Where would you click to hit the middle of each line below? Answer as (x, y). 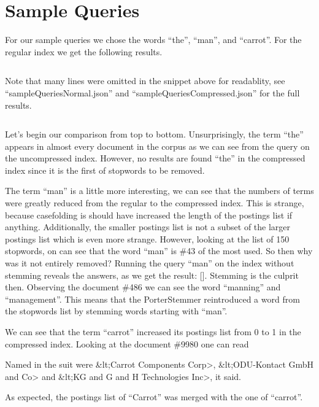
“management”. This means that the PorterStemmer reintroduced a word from (152, 299)
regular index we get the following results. (84, 51)
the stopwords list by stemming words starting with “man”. (116, 311)
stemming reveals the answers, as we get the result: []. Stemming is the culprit (152, 275)
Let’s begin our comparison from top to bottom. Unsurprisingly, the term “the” (154, 134)
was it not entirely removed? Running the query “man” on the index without (150, 263)
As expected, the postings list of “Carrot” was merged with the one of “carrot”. (154, 397)
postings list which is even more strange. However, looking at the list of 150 (147, 238)
